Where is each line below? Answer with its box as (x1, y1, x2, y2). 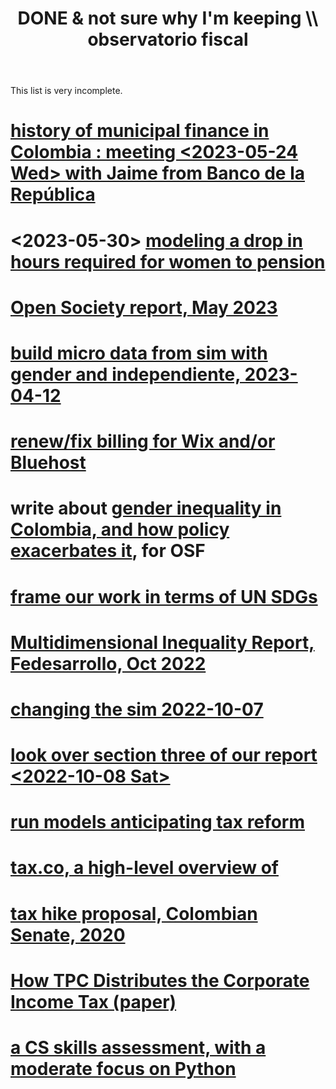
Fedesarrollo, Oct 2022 (10, 652, 207, 675)
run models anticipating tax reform (10, 811, 306, 834)
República (10, 183, 96, 206)
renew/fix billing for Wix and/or (10, 430, 276, 453)
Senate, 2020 (10, 923, 126, 946)
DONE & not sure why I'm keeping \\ (17, 7, 319, 30)
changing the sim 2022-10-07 (10, 698, 264, 721)
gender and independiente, (10, 363, 241, 386)
